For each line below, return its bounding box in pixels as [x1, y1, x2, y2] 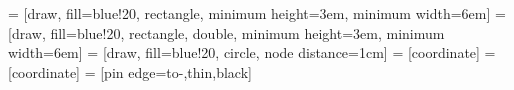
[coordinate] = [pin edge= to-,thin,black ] [8, 61, 252, 82]
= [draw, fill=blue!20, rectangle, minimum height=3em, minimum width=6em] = [8, 3, 506, 23]
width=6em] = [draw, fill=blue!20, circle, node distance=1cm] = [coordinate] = [8, 42, 496, 63]
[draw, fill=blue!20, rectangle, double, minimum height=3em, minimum [8, 22, 445, 43]
